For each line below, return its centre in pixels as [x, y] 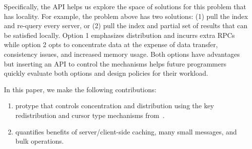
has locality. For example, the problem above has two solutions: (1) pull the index [126, 16]
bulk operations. [39, 141]
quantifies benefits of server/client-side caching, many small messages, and [126, 131]
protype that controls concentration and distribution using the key [115, 106]
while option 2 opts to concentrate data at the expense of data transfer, [111, 44]
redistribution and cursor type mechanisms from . [90, 115]
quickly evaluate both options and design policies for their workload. [106, 73]
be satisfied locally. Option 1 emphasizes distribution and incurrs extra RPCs [119, 35]
